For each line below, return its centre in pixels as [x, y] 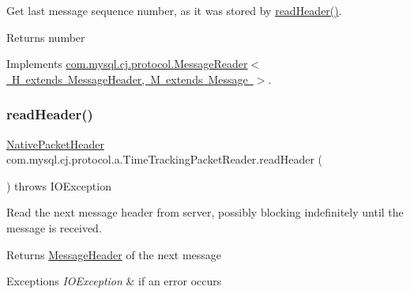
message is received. [54, 227]
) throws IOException [59, 185]
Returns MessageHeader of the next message [114, 254]
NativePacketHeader [55, 143]
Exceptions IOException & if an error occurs [114, 281]
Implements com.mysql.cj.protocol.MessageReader [127, 64]
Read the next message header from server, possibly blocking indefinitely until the [205, 212]
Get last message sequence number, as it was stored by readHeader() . [174, 10]
